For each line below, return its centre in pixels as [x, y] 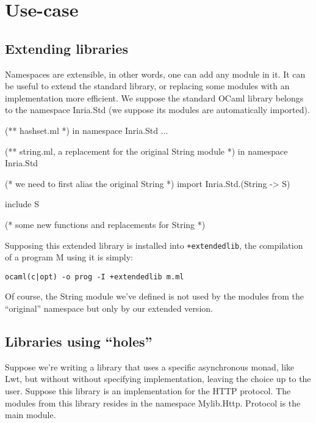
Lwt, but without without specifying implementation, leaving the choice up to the [158, 379]
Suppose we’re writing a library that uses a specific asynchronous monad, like [150, 366]
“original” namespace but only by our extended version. [109, 308]
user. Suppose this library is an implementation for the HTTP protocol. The [148, 391]
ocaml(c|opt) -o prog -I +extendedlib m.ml [95, 277]
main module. [31, 415]
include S [22, 204]
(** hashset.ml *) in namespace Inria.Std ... [87, 130]
